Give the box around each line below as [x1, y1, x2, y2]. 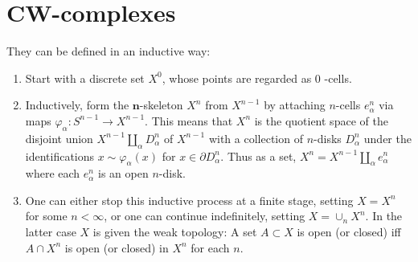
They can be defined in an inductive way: [6, 43, 211, 59]
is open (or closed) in [64, 239, 169, 256]
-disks [313, 129, 342, 146]
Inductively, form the [25, 96, 129, 113]
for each [191, 239, 230, 256]
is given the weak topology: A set [92, 223, 257, 240]
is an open [98, 165, 149, 182]
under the [363, 129, 412, 146]
